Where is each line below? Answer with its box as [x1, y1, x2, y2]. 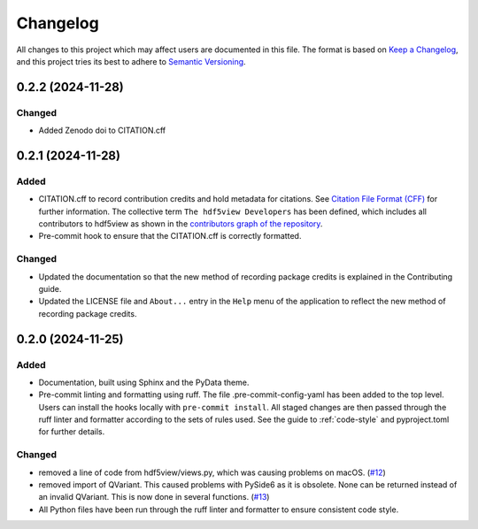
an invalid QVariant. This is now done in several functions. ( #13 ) [38, 492, 270, 502]
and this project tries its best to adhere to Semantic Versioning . [16, 56, 247, 66]
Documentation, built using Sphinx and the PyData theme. [38, 377, 250, 387]
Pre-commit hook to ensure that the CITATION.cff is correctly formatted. [38, 231, 302, 241]
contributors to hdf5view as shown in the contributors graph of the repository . [38, 218, 323, 229]
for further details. [38, 426, 105, 437]
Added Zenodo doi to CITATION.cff [38, 125, 166, 136]
